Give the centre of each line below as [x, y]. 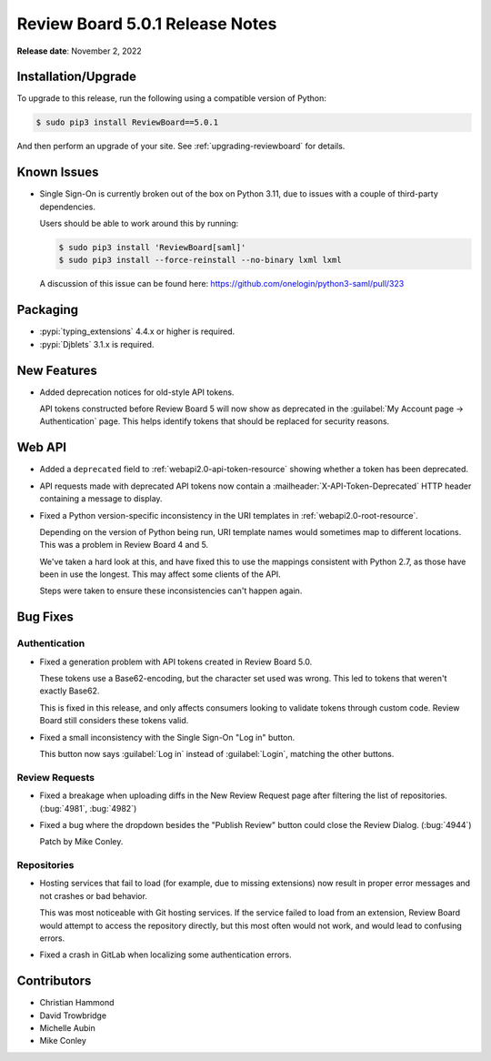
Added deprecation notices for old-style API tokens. [137, 392]
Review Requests [56, 777]
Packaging [48, 310]
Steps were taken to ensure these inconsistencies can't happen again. [171, 591]
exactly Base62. [70, 691]
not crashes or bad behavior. [93, 895]
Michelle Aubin [67, 1028]
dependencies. [67, 207]
